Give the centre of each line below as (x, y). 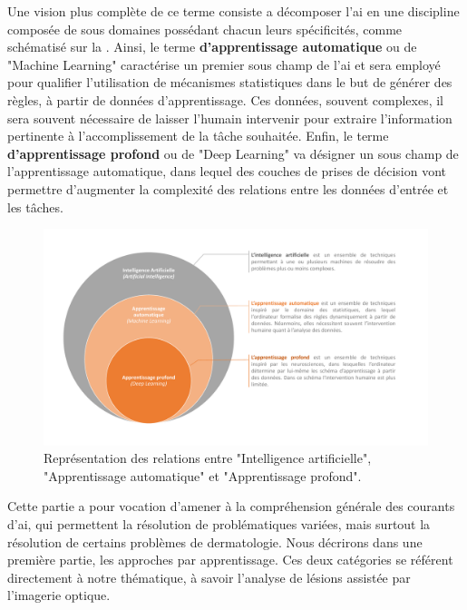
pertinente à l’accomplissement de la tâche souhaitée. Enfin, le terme (198, 136)
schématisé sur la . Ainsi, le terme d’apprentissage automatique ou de (212, 47)
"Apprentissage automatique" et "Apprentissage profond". (203, 475)
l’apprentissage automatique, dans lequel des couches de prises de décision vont (227, 171)
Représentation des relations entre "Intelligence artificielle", (208, 458)
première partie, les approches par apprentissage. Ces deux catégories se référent (230, 560)
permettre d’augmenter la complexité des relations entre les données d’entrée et (228, 188)
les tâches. (35, 207)
